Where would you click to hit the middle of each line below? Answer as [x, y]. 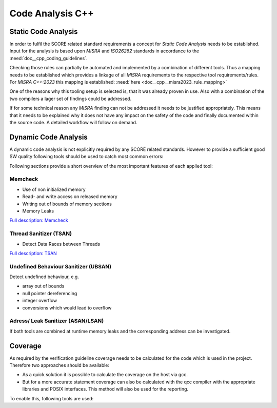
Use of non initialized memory [54, 189]
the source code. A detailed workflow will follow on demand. [73, 122]
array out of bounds [43, 286]
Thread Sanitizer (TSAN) [41, 234]
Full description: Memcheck [39, 220]
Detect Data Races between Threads [61, 244]
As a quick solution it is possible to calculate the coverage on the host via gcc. [105, 375]
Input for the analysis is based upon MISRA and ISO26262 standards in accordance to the [104, 51]
